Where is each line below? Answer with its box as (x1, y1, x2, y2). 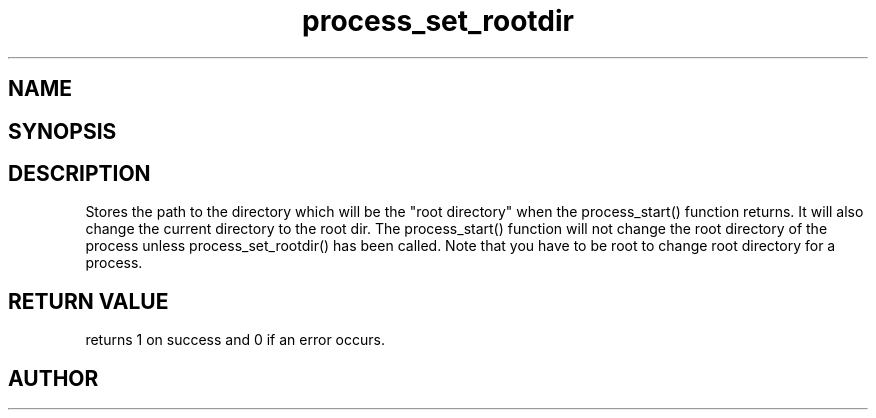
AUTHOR (8, 365, 99, 391)
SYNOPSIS (8, 118, 117, 144)
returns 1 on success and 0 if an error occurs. (85, 331, 385, 349)
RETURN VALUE (8, 288, 169, 314)
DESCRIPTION (8, 161, 151, 187)
